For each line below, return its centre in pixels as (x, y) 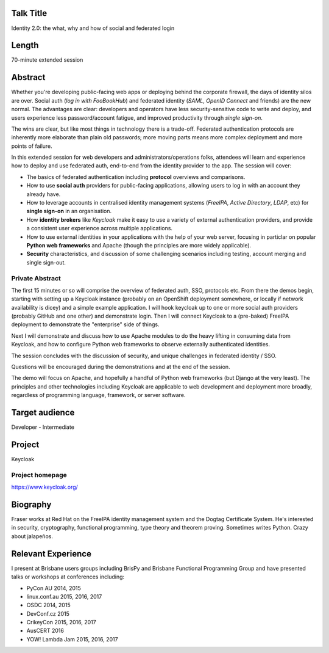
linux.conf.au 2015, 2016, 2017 (64, 596)
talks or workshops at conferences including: (68, 577)
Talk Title (29, 13)
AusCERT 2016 (45, 631)
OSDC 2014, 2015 (48, 605)
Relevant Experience (51, 554)
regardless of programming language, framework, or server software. (98, 395)
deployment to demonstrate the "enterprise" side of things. (85, 324)
